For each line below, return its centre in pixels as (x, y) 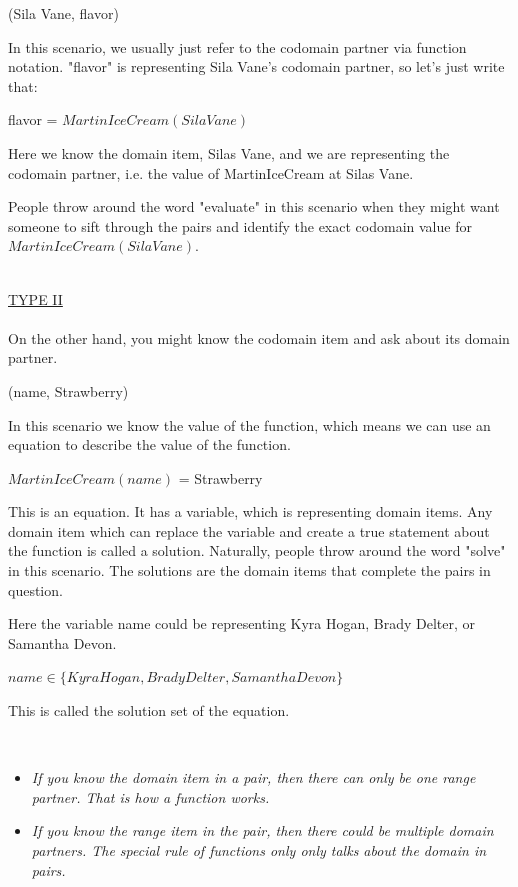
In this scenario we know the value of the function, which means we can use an (249, 424)
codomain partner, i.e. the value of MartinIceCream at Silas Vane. (211, 172)
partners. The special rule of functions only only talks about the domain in (259, 850)
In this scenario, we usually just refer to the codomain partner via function (237, 46)
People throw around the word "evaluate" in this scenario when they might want (254, 206)
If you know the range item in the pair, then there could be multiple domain (262, 830)
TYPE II (35, 298)
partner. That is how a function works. (150, 796)
